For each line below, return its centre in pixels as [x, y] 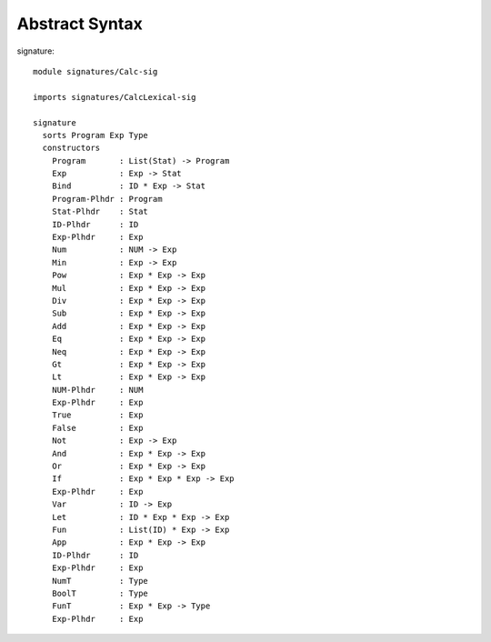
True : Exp [97, 415]
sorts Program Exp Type [95, 135]
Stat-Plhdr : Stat [100, 212]
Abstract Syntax [80, 24]
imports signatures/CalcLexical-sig [115, 97]
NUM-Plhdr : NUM [97, 390]
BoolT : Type [100, 593]
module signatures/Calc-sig [95, 71]
